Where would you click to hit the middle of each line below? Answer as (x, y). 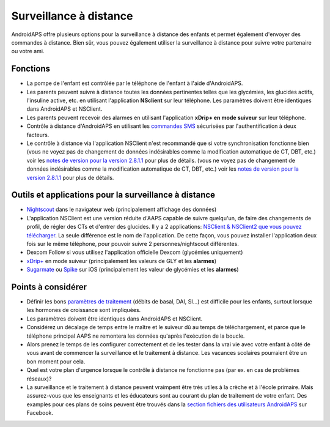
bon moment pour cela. (56, 362)
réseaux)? (39, 379)
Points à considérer (49, 287)
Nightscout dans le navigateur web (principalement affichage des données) (122, 210)
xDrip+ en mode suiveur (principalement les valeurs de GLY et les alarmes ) (122, 261)
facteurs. (38, 135)
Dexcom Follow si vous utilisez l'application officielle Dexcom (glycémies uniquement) (135, 252)
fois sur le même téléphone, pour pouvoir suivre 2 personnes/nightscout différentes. (133, 244)
